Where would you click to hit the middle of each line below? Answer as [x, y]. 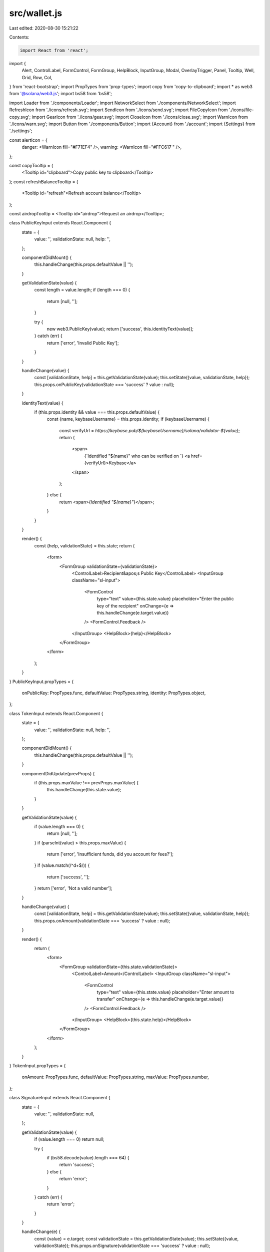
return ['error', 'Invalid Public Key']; [83, 343]
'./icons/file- [241, 110]
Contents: [19, 37]
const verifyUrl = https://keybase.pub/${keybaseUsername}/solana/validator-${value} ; [149, 430]
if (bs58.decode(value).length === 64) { [88, 1157]
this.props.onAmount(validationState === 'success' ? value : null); [102, 920]
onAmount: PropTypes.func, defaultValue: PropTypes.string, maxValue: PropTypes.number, [115, 1077]
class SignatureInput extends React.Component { [60, 1098]
